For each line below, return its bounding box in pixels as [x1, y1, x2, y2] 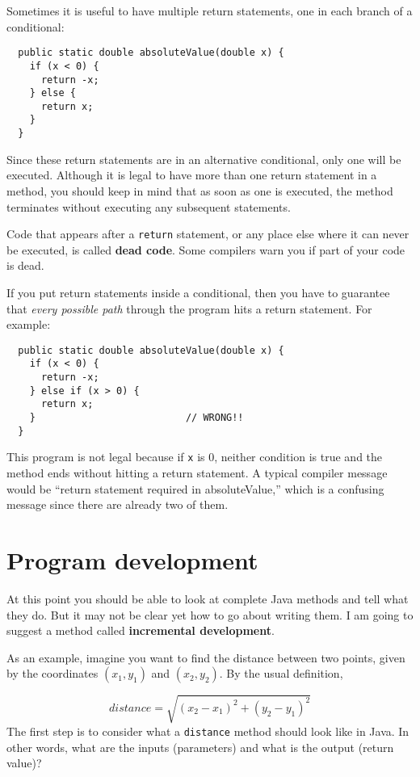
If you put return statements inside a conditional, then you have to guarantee [6, 284, 390, 300]
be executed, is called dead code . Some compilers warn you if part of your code [6, 241, 405, 258]
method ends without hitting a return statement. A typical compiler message [6, 464, 388, 481]
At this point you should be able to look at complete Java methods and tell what [6, 590, 409, 607]
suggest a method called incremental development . [6, 622, 275, 639]
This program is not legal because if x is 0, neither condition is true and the [6, 448, 383, 465]
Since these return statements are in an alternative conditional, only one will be [6, 150, 401, 167]
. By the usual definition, [219, 665, 343, 682]
